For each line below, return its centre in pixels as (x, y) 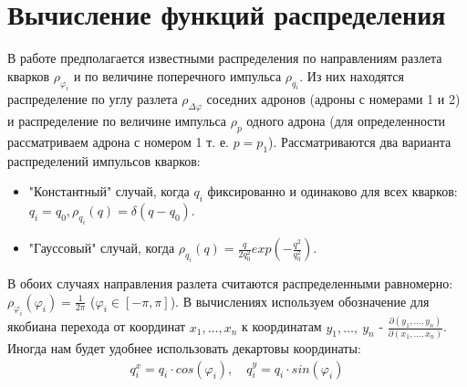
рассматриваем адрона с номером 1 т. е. (118, 142)
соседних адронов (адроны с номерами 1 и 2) (333, 99)
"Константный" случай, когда (109, 191)
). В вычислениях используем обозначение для (300, 301)
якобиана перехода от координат (97, 326)
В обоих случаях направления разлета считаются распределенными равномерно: (230, 283)
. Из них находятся (352, 75)
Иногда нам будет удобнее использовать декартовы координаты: (184, 348)
